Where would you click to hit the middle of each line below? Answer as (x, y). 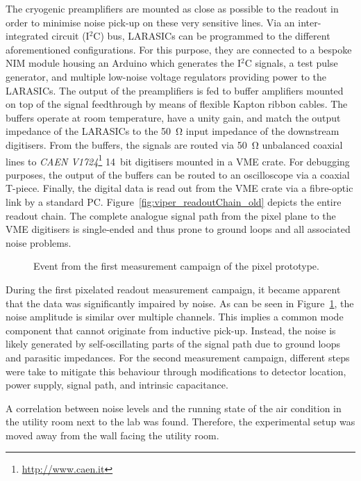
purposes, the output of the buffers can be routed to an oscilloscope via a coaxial (178, 174)
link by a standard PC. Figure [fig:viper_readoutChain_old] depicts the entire (174, 201)
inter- (310, 22)
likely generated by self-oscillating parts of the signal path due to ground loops (173, 344)
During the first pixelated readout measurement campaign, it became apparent (173, 289)
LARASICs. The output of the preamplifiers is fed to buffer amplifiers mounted (175, 90)
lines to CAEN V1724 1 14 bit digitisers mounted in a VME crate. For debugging (178, 160)
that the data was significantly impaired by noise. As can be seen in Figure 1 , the (180, 303)
